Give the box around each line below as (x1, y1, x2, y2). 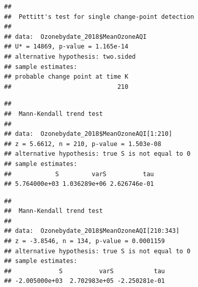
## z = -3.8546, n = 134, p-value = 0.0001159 (4, 237, 165, 245)
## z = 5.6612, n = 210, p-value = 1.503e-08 (4, 140, 161, 148)
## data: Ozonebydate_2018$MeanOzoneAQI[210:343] (4, 227, 180, 235)
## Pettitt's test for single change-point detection (4, 13, 194, 20)
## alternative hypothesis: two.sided (4, 53, 136, 60)
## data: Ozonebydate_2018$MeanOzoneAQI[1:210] (4, 130, 172, 138)
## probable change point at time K (4, 73, 129, 81)
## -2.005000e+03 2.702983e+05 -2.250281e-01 (4, 277, 165, 285)
